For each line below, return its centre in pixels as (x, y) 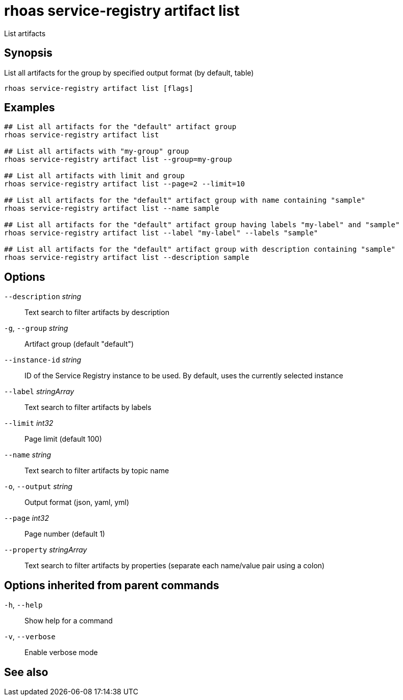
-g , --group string (36, 328)
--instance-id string (43, 360)
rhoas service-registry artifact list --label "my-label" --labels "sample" (161, 233)
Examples (30, 108)
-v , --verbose (30, 637)
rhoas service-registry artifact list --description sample (127, 258)
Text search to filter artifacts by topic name (97, 471)
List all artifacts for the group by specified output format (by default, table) (129, 73)
